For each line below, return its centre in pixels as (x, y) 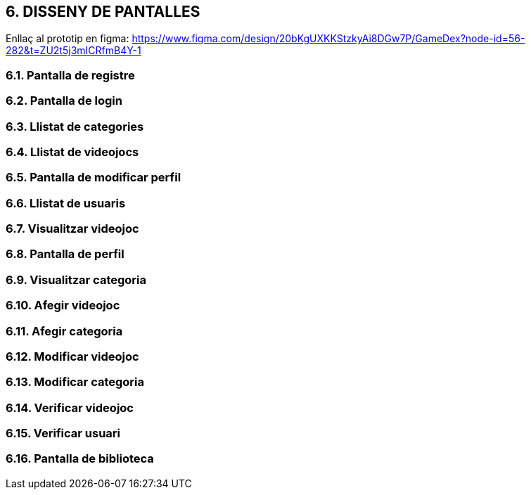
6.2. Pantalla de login (64, 101)
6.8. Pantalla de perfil (65, 254)
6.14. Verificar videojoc (70, 407)
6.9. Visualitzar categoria (76, 279)
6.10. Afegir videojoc (63, 306)
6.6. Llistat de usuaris (66, 203)
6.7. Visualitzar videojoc (72, 229)
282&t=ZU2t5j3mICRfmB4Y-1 (73, 51)
